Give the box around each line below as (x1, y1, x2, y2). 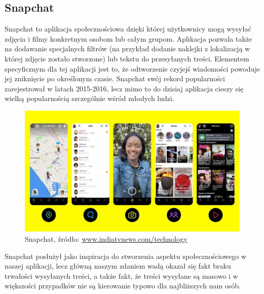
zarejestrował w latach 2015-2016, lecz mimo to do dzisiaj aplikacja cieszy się (5, 83, 244, 93)
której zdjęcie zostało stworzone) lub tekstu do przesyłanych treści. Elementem (5, 53, 249, 63)
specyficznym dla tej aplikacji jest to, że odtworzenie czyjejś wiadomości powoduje (5, 63, 260, 74)
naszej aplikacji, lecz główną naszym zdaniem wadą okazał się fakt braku (5, 260, 231, 271)
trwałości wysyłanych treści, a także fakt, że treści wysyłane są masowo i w (5, 270, 238, 281)
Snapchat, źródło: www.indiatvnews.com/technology (25, 234, 187, 244)
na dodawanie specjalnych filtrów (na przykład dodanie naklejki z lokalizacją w (5, 43, 250, 54)
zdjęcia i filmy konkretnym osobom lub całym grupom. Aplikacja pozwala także (5, 33, 252, 44)
